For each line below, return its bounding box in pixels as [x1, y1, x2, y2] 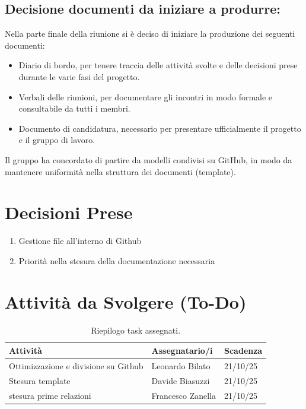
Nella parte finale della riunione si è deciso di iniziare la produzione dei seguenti [5, 27, 295, 40]
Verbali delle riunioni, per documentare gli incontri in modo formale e [18, 90, 273, 103]
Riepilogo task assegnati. [91, 324, 181, 336]
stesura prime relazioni [9, 389, 91, 401]
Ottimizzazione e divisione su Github [9, 360, 144, 372]
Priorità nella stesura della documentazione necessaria [18, 254, 215, 267]
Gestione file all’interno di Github [18, 234, 142, 247]
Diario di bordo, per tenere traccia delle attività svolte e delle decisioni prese [18, 59, 298, 71]
